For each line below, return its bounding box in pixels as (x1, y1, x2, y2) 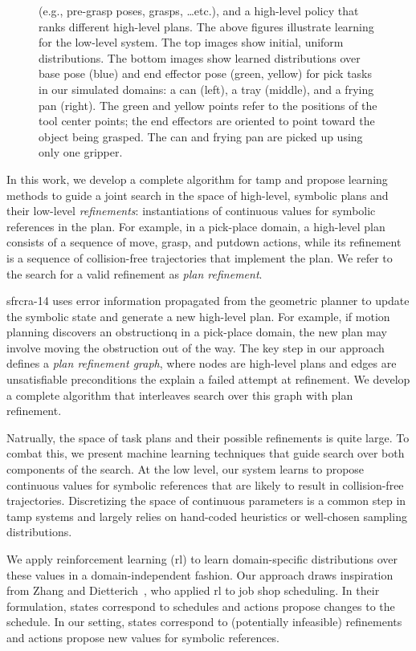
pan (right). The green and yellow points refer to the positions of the (39, 96, 377, 113)
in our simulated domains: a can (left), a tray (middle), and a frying (39, 80, 374, 97)
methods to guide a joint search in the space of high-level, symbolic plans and (6, 186, 389, 203)
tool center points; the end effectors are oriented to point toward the (39, 112, 375, 129)
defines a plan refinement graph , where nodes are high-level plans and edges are (6, 355, 397, 372)
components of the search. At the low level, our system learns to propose (6, 461, 365, 478)
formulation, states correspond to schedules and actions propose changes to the (6, 597, 395, 614)
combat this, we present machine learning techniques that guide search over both (6, 445, 405, 462)
